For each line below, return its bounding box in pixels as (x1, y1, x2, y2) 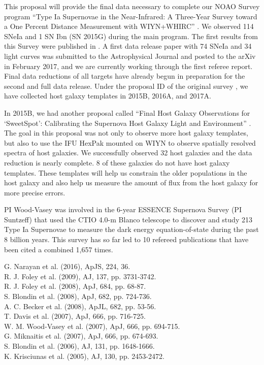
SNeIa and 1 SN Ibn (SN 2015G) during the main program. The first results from (4, 30, 258, 41)
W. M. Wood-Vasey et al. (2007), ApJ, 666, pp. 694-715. (4, 320, 180, 331)
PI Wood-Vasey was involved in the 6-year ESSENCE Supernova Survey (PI (4, 204, 242, 215)
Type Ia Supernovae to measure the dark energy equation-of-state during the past (4, 224, 259, 235)
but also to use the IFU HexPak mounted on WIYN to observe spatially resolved (4, 137, 256, 148)
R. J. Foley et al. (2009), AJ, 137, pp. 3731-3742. (4, 271, 156, 281)
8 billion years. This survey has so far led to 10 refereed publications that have (4, 234, 249, 245)
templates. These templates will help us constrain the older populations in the (4, 167, 247, 178)
